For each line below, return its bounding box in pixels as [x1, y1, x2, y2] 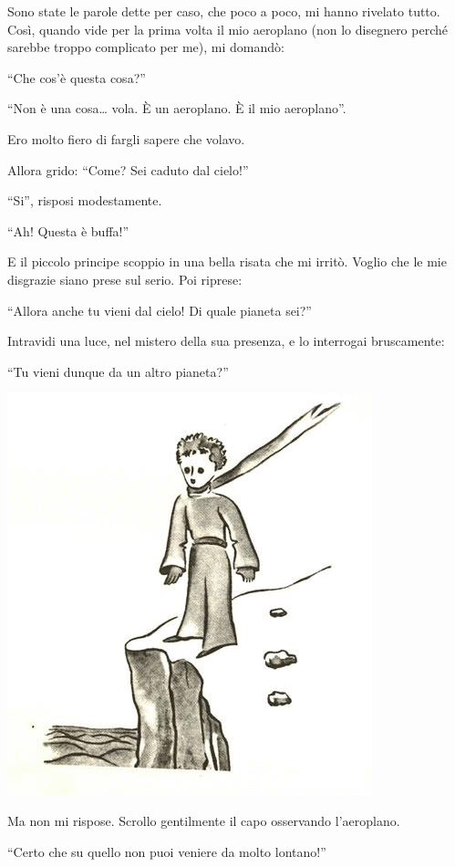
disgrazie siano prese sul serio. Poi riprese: [7, 269, 243, 288]
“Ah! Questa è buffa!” [7, 221, 129, 240]
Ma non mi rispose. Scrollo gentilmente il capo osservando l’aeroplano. [7, 810, 400, 830]
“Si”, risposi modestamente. [7, 191, 162, 210]
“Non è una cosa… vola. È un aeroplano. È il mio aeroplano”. [7, 99, 346, 118]
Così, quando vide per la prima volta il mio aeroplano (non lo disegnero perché [7, 19, 448, 38]
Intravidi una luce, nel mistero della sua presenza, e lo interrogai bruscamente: [7, 331, 445, 350]
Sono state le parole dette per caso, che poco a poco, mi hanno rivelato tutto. [7, 2, 440, 20]
